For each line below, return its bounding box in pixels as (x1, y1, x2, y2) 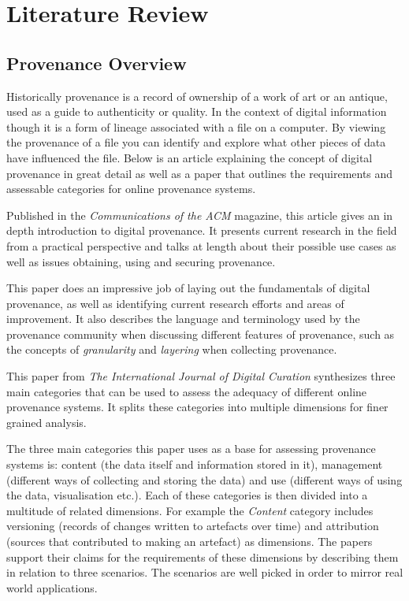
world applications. (6, 579, 98, 595)
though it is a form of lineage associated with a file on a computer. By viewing (6, 118, 386, 135)
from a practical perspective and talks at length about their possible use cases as (6, 237, 396, 254)
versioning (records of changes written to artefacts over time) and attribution (6, 518, 379, 534)
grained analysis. (6, 414, 87, 430)
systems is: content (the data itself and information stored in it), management (6, 456, 383, 473)
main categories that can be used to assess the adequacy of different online (6, 383, 367, 399)
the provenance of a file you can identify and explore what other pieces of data (6, 134, 386, 150)
